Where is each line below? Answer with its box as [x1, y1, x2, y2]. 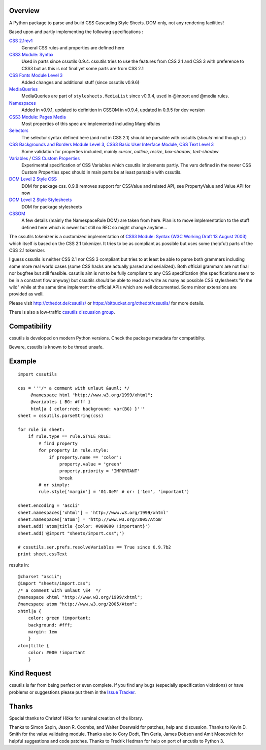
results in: [9, 562, 29, 568]
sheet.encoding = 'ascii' [18, 503, 81, 508]
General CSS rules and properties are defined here [21, 44, 125, 50]
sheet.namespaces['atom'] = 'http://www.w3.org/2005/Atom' [18, 517, 164, 522]
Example [9, 357, 36, 366]
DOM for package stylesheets [21, 204, 82, 209]
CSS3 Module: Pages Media [9, 114, 66, 120]
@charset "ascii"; [18, 574, 63, 579]
